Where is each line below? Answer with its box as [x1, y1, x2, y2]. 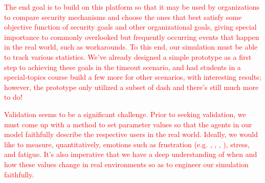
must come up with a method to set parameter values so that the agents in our [4, 119, 252, 129]
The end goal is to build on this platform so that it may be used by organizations [4, 2, 260, 12]
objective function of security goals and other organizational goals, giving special [4, 21, 257, 32]
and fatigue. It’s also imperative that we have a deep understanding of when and [4, 149, 257, 159]
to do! [4, 91, 23, 102]
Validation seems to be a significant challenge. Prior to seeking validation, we [4, 108, 246, 119]
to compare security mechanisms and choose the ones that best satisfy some [4, 11, 242, 22]
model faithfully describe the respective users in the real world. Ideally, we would [4, 129, 258, 140]
